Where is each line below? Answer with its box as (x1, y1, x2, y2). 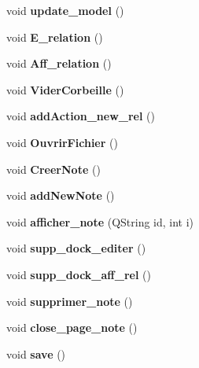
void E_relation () (6, 28, 103, 45)
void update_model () (6, 2, 124, 18)
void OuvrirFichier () (6, 134, 118, 150)
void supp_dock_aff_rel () (6, 266, 151, 282)
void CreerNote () (6, 160, 101, 177)
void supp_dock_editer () (6, 240, 146, 256)
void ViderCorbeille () (6, 81, 124, 98)
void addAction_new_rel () (6, 108, 155, 124)
